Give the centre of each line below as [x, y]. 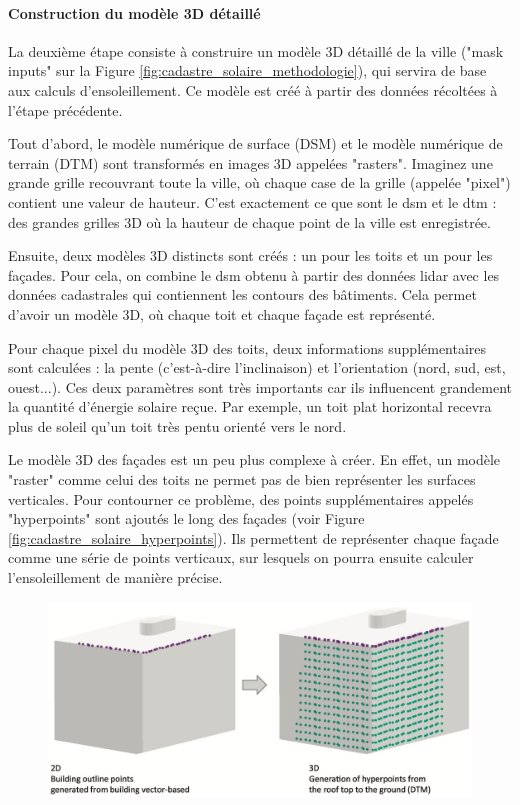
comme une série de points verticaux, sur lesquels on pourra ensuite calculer [241, 557]
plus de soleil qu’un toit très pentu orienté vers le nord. [177, 425]
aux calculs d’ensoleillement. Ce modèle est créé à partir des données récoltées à [253, 89]
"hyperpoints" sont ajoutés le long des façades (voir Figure [186, 518]
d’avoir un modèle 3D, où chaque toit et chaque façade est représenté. [222, 313]
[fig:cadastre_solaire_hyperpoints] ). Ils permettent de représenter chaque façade [253, 537]
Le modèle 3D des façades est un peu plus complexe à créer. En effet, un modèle [254, 459]
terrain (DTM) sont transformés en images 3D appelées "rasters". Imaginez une [250, 162]
